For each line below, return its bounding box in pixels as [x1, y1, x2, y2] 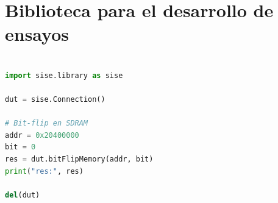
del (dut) [5, 190, 40, 199]
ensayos [5, 21, 69, 46]
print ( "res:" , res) [5, 166, 84, 176]
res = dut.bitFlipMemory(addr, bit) [5, 155, 154, 164]
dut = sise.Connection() [5, 95, 105, 104]
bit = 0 [5, 143, 36, 152]
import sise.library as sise [5, 71, 123, 80]
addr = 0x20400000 [5, 130, 79, 140]
